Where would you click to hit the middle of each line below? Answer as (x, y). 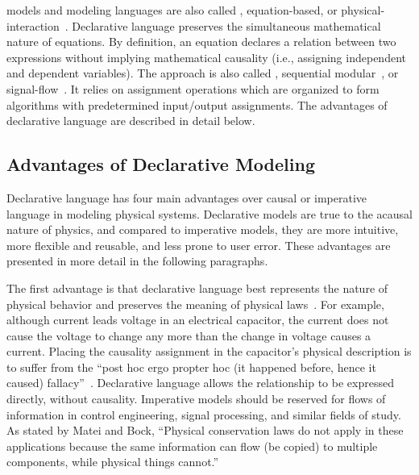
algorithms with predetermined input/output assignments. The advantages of (197, 104)
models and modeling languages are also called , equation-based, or (172, 10)
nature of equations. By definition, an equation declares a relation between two (201, 42)
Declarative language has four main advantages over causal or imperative (187, 197)
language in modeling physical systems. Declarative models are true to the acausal (209, 213)
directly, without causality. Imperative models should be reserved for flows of (196, 399)
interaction (33, 25)
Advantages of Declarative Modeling (161, 164)
